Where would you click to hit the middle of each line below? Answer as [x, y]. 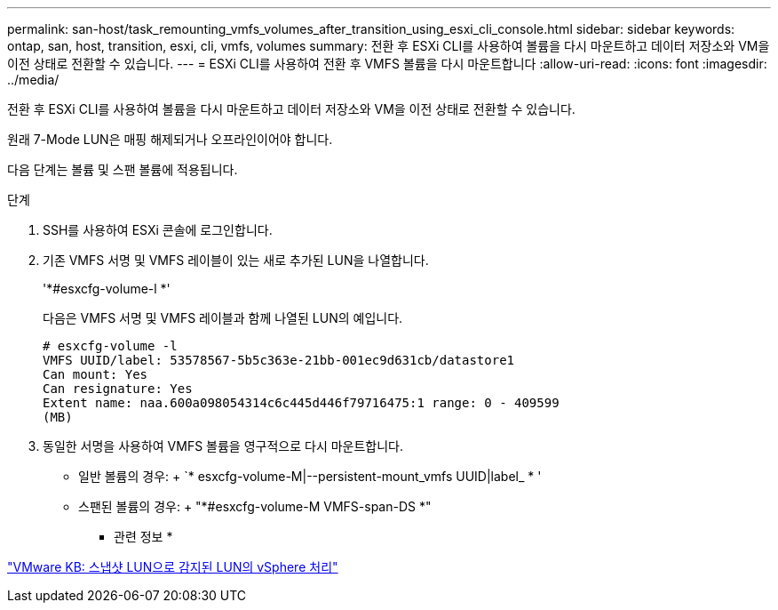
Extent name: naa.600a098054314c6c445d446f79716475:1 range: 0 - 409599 [301, 403]
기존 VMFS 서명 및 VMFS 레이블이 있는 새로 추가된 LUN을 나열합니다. [236, 260]
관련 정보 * [143, 537]
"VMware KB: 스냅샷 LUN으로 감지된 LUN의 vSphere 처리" [173, 567]
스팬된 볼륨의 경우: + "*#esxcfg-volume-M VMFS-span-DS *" [255, 506]
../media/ [33, 80]
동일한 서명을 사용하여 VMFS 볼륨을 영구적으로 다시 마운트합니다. [223, 446]
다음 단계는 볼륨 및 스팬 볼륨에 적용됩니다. [123, 169]
